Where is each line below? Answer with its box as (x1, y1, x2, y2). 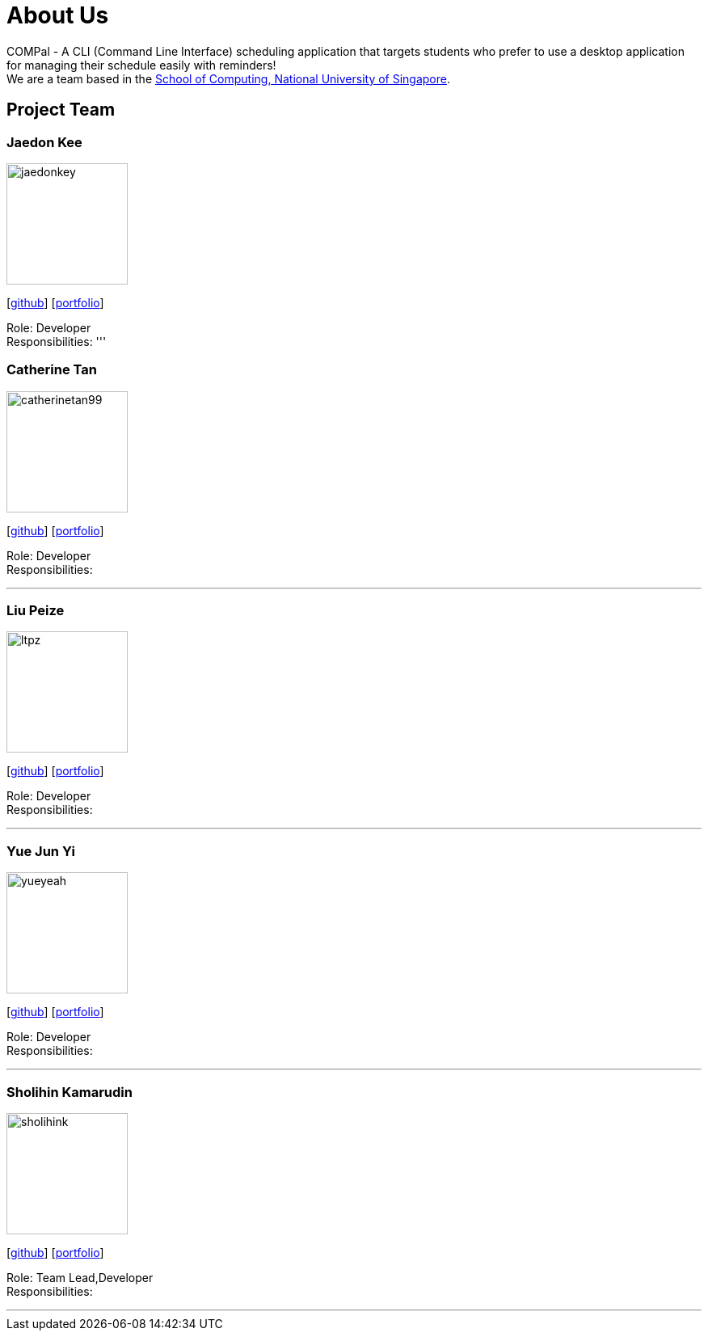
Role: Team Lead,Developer (6, 1270, 154, 1284)
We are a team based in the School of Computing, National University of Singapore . (6, 71, 451, 86)
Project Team (6, 99, 116, 120)
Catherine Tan (6, 361, 97, 378)
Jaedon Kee (6, 133, 82, 150)
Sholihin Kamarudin (6, 1083, 133, 1100)
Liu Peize (6, 602, 65, 619)
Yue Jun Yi (6, 842, 75, 859)
